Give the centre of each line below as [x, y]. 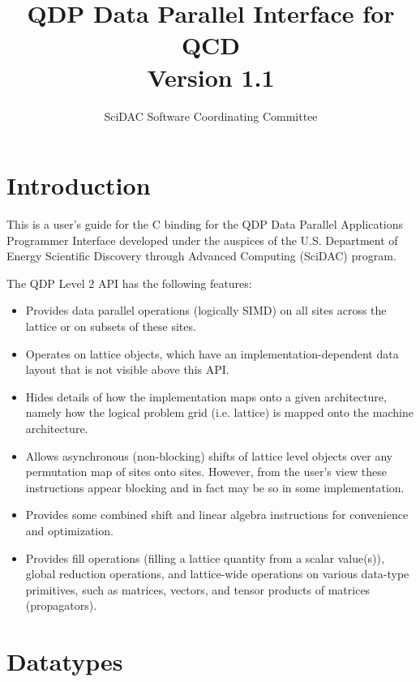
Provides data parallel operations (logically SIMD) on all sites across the [206, 310]
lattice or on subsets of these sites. [111, 326]
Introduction [79, 185]
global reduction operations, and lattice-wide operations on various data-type [217, 574]
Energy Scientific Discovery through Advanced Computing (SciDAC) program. [201, 256]
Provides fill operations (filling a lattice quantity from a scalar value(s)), [205, 558]
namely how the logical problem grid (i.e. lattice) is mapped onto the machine [219, 412]
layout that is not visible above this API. [127, 369]
